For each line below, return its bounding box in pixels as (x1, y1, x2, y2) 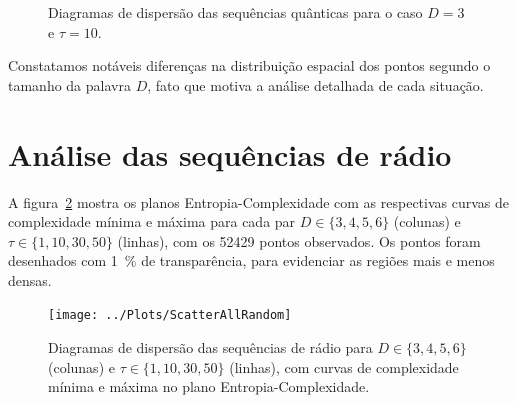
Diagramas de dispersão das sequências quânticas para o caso (48, 2, 423, 22)
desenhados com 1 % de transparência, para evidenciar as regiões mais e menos (8, 250, 495, 271)
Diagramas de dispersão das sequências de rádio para (48, 337, 373, 358)
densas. (8, 269, 52, 290)
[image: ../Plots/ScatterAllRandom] (48, 308, 292, 323)
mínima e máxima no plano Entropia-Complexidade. (48, 376, 370, 397)
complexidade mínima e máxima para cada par (8, 211, 296, 232)
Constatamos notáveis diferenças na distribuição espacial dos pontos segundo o (8, 55, 491, 76)
